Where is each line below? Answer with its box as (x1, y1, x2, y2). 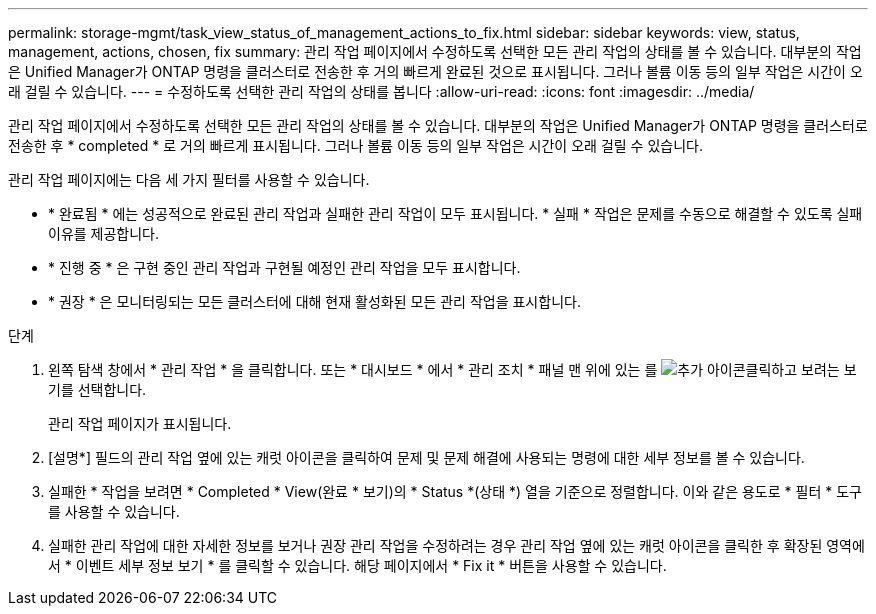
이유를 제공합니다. (48, 225, 160, 242)
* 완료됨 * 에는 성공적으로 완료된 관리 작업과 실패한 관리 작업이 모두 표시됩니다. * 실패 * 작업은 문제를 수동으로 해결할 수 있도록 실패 (48, 205, 863, 222)
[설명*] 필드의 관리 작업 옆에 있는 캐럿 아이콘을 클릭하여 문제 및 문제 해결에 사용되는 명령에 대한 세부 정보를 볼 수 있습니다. (48, 449, 805, 466)
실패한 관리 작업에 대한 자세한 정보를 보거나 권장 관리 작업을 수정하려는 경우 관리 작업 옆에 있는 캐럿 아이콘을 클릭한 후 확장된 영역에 (48, 537, 865, 554)
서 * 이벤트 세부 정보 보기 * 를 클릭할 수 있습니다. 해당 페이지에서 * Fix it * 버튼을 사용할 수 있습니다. (48, 557, 667, 574)
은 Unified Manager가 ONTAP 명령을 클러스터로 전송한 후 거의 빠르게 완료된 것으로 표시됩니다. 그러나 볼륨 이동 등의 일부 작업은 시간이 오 (8, 63, 863, 80)
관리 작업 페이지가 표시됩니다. (48, 415, 232, 432)
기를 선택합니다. (48, 381, 147, 398)
